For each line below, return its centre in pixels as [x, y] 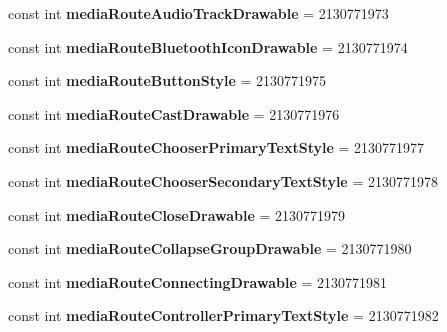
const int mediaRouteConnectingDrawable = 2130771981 [197, 281]
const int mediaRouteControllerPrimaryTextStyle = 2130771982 [223, 315]
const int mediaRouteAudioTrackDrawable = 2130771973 [198, 13]
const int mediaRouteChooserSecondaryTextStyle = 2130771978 [223, 180]
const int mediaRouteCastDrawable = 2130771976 [174, 113]
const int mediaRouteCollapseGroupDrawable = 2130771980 [210, 248]
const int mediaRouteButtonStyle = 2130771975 [167, 80]
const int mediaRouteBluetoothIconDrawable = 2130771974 [208, 46]
